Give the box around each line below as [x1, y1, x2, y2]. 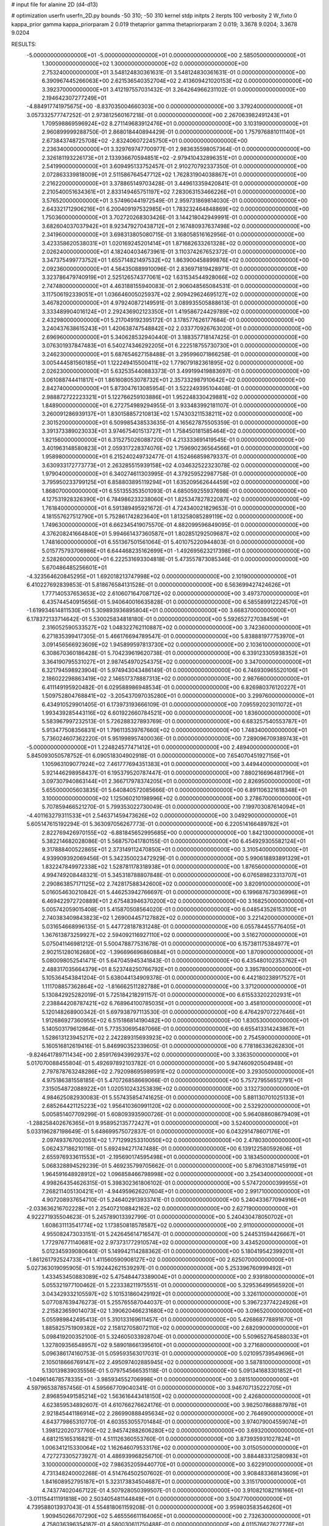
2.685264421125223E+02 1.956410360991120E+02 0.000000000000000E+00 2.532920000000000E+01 [41, 1102, 311, 1109]
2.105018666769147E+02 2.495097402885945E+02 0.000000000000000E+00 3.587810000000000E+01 [41, 1358, 311, 1365]
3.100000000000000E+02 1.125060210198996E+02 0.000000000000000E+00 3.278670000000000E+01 [41, 794, 311, 802]
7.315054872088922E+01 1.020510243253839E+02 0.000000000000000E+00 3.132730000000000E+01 [41, 1085, 310, 1093]
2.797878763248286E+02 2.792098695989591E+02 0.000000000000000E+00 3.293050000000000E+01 [41, 1068, 314, 1076]
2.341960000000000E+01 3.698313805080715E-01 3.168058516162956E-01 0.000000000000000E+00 [41, 231, 305, 238]
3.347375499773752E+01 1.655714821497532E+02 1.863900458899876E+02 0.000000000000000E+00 [41, 256, 310, 264]
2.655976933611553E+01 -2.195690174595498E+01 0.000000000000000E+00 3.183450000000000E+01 [41, 1154, 310, 1161]
